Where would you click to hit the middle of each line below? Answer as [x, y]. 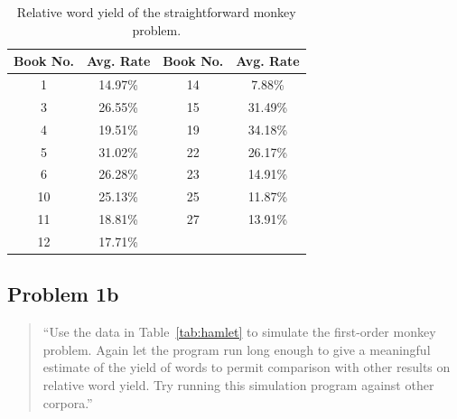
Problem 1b [63, 294]
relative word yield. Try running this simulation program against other [238, 385]
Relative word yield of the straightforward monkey [156, 12]
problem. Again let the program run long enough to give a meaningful [237, 349]
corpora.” [68, 402]
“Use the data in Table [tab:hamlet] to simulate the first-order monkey [239, 332]
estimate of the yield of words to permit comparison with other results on [247, 367]
